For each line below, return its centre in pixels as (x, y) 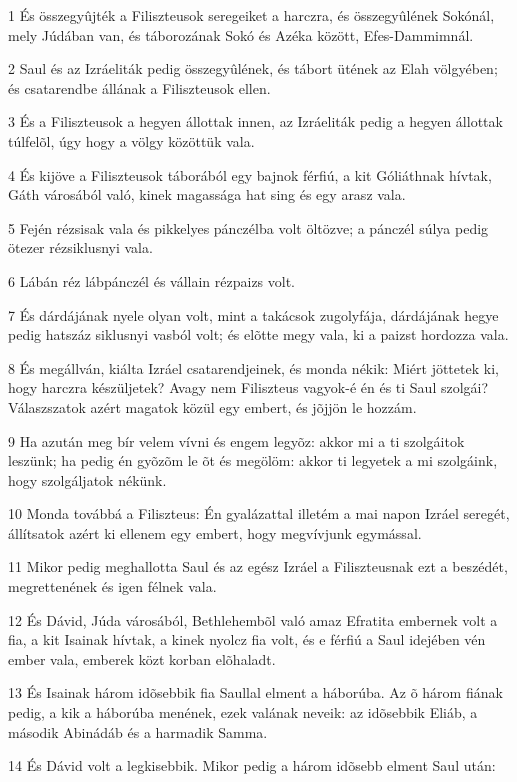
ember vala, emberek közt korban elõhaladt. (142, 658)
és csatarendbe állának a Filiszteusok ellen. (139, 87)
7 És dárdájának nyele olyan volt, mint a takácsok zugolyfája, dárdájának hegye (253, 314)
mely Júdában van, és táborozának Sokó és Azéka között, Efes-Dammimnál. (241, 34)
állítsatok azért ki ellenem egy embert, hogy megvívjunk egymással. (215, 532)
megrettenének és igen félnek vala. (112, 586)
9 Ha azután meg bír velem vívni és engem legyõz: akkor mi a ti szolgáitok (236, 440)
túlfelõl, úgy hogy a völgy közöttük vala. (131, 140)
